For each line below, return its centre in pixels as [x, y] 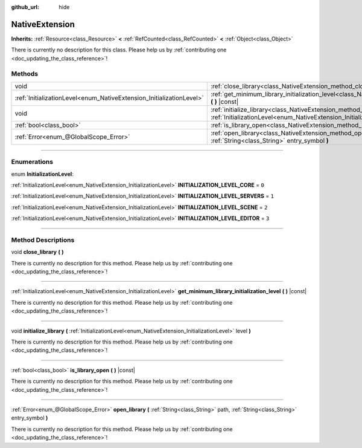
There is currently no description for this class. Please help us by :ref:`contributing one [119, 50]
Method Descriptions [43, 240]
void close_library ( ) [37, 252]
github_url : [25, 7]
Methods [25, 74]
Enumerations [32, 162]
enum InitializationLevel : [42, 174]
